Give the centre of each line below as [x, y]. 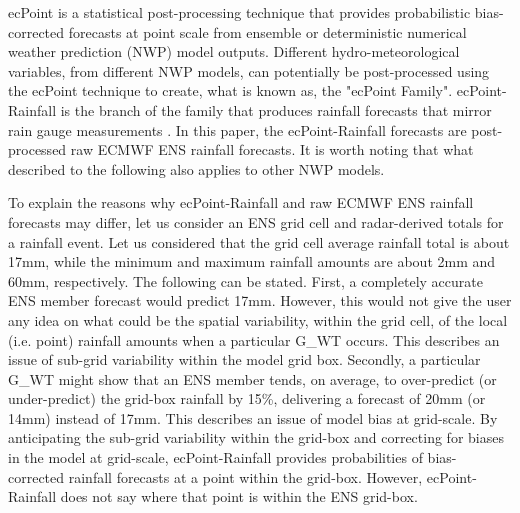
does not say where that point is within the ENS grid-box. [239, 496]
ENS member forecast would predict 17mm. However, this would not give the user [260, 300]
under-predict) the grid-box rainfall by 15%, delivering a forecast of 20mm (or [247, 398]
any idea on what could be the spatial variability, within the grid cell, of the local [258, 319]
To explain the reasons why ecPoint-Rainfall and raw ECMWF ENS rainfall [241, 202]
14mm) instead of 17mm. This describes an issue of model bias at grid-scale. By [253, 417]
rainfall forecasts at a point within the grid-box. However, [245, 476]
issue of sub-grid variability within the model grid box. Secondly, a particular [244, 359]
